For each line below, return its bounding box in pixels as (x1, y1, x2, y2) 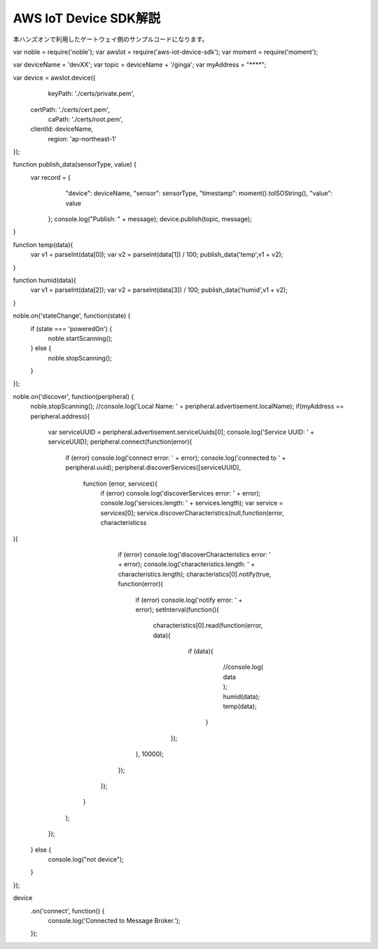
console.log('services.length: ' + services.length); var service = (100, 499, 283, 507)
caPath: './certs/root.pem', (48, 115, 123, 123)
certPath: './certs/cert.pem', (30, 105, 110, 113)
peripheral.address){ (30, 412, 90, 420)
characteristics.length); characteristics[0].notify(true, (118, 570, 272, 578)
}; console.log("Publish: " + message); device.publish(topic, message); (48, 215, 252, 223)
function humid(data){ (13, 276, 77, 284)
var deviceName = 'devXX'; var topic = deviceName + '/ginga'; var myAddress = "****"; (13, 60, 267, 69)
